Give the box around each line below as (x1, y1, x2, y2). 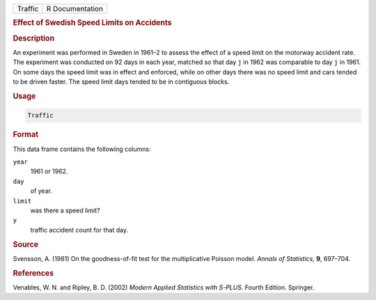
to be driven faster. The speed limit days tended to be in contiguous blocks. (13, 77, 230, 86)
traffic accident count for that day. (30, 226, 129, 234)
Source (13, 239, 39, 249)
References (13, 268, 54, 278)
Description (13, 33, 55, 43)
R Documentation (46, 4, 104, 13)
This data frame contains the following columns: (13, 145, 151, 153)
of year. (30, 187, 52, 195)
